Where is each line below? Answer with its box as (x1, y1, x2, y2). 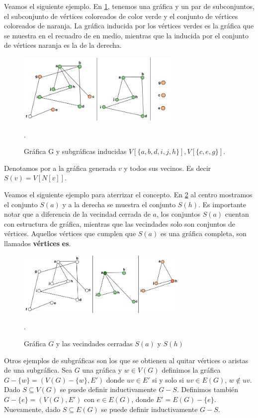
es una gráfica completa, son (160, 228, 247, 239)
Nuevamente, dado (4, 404, 61, 414)
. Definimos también (176, 384, 239, 395)
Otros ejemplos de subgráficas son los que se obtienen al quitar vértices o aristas (4, 355, 249, 365)
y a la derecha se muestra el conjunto (62, 199, 176, 209)
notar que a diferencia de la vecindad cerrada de (4, 209, 151, 219)
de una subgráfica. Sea (4, 365, 73, 375)
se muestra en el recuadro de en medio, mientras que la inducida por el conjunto (4, 30, 249, 40)
